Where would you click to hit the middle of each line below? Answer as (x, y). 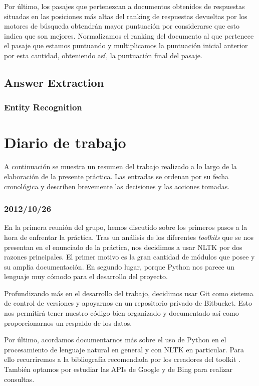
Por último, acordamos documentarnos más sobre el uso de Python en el (115, 340)
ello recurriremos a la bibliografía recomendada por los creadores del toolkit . (122, 359)
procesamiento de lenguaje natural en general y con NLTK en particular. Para (124, 349)
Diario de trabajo (65, 142)
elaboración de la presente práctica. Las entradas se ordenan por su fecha (116, 176)
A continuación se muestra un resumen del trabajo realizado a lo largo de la (120, 166)
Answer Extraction (54, 82)
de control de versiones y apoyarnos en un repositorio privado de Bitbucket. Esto (128, 303)
